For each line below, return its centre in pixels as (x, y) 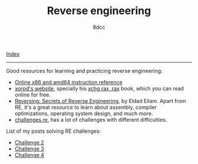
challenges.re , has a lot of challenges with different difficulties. (91, 119)
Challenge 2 (29, 142)
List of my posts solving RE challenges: (54, 131)
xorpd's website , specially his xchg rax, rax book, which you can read (99, 88)
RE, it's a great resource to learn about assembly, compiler (86, 107)
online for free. (33, 95)
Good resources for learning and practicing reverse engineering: (85, 71)
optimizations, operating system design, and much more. (84, 113)
